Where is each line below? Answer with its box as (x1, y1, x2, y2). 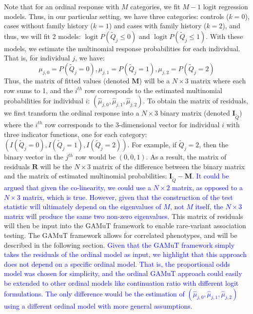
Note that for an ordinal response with (4, 1, 119, 11)
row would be (75, 152, 116, 162)
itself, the (195, 201, 223, 212)
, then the (199, 139, 229, 150)
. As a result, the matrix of (146, 152, 227, 162)
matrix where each (191, 75, 246, 85)
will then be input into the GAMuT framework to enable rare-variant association (4, 220, 246, 231)
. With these (206, 31, 243, 41)
